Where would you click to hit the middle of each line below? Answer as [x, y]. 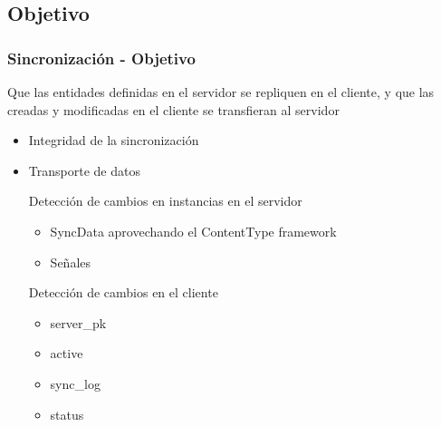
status [67, 414]
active [67, 353]
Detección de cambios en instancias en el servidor [165, 201]
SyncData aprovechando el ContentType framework [193, 231]
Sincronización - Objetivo [101, 58]
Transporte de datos [84, 170]
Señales [71, 262]
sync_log [75, 383]
